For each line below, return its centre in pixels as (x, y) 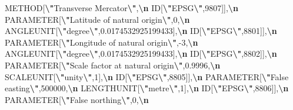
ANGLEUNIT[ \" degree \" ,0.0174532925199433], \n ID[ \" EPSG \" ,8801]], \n (141, 31)
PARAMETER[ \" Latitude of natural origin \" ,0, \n (97, 19)
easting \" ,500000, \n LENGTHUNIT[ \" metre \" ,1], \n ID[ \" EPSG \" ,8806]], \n (147, 88)
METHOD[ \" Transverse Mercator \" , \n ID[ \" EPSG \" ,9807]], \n (121, 8)
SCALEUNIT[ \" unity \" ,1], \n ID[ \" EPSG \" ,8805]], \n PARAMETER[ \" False (147, 76)
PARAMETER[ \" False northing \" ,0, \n (77, 99)
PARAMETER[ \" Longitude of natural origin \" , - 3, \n (101, 42)
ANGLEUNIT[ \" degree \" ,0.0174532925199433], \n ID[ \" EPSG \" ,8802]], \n (141, 54)
